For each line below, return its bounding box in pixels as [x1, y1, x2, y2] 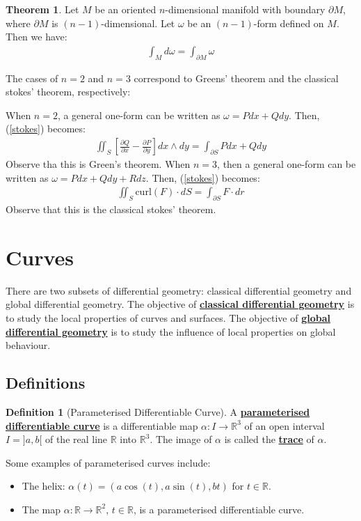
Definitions [6, 372, 86, 394]
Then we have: [6, 29, 67, 44]
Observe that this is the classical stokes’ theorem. [6, 202, 216, 217]
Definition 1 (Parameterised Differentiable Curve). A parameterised [6, 404, 310, 419]
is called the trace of [224, 432, 314, 446]
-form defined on [253, 15, 324, 30]
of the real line [45, 432, 108, 446]
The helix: [22, 479, 65, 493]
